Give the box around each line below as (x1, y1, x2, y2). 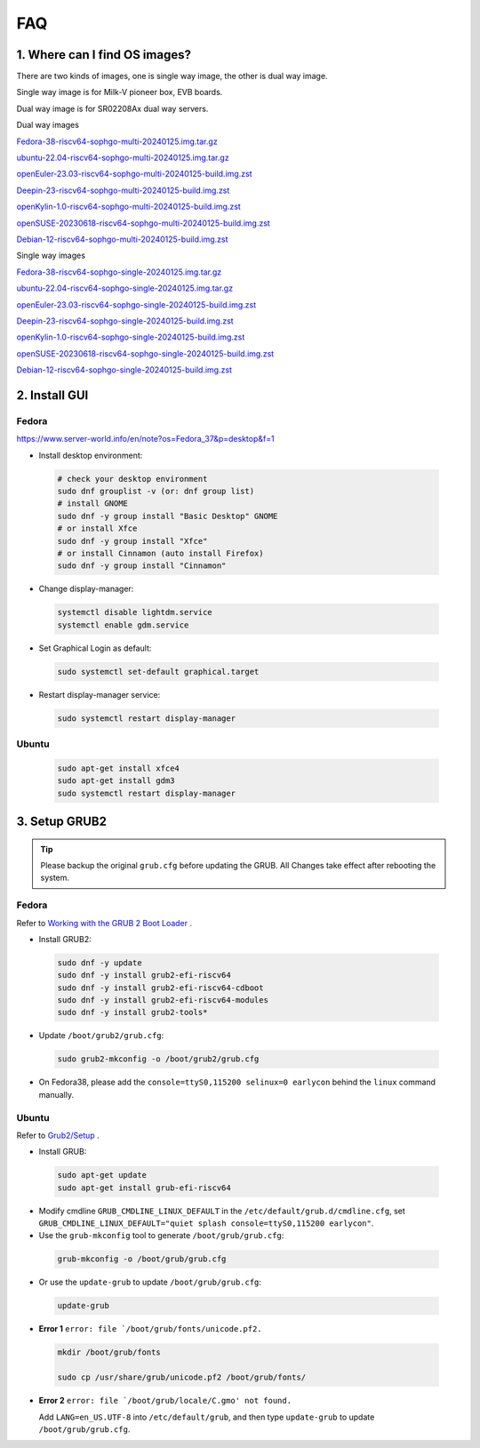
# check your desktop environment (57, 474, 208, 484)
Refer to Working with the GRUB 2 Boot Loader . (16, 917, 193, 928)
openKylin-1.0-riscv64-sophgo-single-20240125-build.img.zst (16, 332, 245, 342)
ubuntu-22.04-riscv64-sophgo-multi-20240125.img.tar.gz (16, 152, 230, 164)
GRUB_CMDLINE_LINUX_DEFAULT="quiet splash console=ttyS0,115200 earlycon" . (38, 1218, 374, 1228)
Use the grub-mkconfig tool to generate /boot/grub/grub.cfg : (38, 1230, 284, 1241)
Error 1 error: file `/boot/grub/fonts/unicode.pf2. (38, 1324, 262, 1334)
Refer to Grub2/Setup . (16, 1130, 100, 1140)
